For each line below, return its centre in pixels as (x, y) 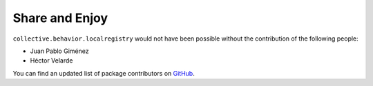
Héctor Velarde (51, 61)
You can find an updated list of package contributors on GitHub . (104, 73)
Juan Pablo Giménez (59, 51)
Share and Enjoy (60, 18)
